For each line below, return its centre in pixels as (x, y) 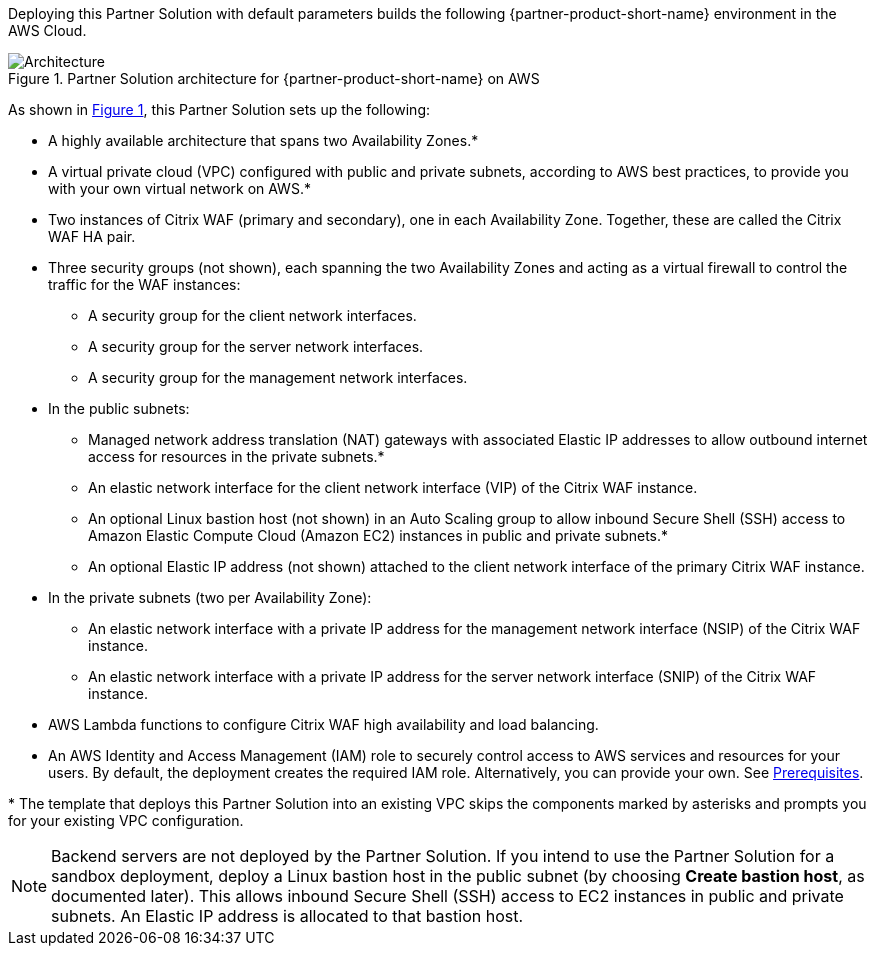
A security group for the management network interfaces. (278, 377)
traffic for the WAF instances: (144, 284)
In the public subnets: (119, 408)
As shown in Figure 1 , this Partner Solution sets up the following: (219, 109)
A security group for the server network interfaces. (256, 346)
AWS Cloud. (47, 30)
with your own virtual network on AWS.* (179, 188)
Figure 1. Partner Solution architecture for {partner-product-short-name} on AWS (274, 78)
